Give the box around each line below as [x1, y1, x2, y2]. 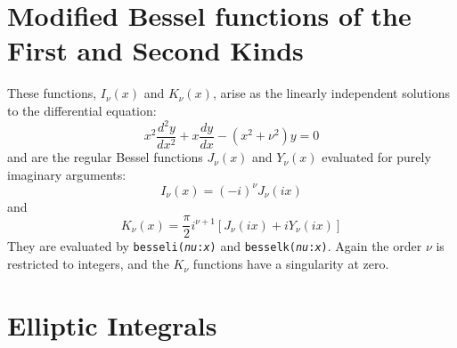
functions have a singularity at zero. [192, 255, 389, 273]
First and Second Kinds [7, 32, 304, 69]
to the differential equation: [7, 101, 157, 119]
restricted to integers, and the [7, 255, 169, 273]
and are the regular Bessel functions [7, 148, 203, 166]
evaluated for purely [322, 148, 431, 166]
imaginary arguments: [7, 165, 126, 183]
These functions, [7, 84, 97, 102]
